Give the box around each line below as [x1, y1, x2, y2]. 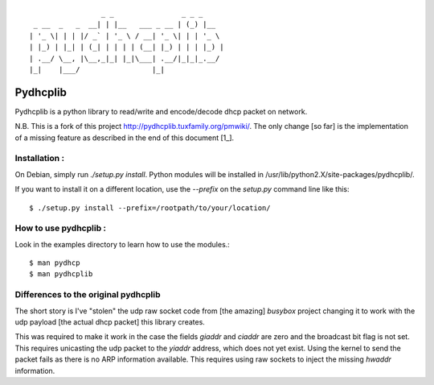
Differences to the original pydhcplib [14, 289, 161, 300]
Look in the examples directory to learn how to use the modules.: [14, 239, 231, 249]
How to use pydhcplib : [14, 222, 107, 234]
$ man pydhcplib [29, 270, 93, 279]
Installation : [14, 153, 64, 164]
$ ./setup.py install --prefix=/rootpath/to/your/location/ [29, 203, 271, 213]
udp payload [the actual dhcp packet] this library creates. [14, 317, 205, 327]
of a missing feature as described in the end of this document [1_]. [14, 133, 235, 143]
